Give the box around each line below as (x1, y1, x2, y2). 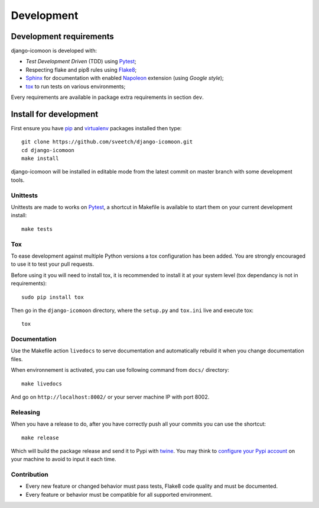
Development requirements (11, 31, 115, 41)
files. (11, 355, 23, 362)
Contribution (11, 471, 48, 479)
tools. (11, 176, 25, 184)
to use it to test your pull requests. (11, 261, 95, 268)
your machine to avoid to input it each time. (11, 456, 116, 463)
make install (21, 155, 59, 162)
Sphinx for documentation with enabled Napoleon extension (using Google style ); (25, 75, 224, 82)
